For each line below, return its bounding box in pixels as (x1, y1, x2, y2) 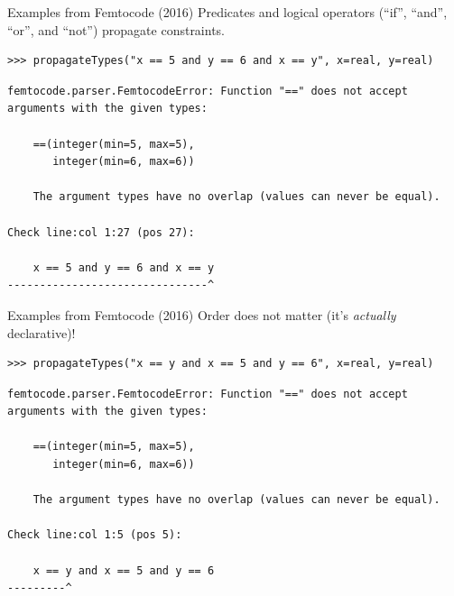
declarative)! (7, 323, 76, 342)
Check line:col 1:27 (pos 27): (7, 225, 195, 239)
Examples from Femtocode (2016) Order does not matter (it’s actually (7, 305, 396, 324)
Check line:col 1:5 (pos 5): (7, 528, 182, 542)
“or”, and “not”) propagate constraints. (7, 20, 226, 39)
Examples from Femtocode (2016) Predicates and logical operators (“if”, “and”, (7, 3, 448, 21)
